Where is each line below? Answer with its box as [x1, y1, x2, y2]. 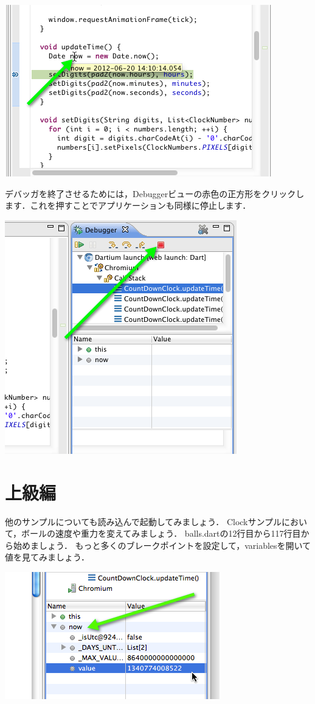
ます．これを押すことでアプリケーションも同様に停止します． [5, 199, 251, 212]
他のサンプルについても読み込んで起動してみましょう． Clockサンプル [5, 515, 282, 528]
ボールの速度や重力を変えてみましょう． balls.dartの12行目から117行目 [21, 527, 301, 540]
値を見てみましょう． [5, 551, 89, 563]
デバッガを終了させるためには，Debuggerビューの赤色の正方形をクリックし [5, 187, 305, 200]
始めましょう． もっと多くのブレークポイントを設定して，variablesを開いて [13, 538, 311, 551]
